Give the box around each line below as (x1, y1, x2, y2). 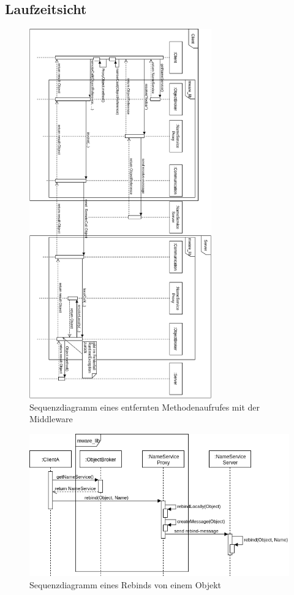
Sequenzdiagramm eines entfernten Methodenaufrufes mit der (29, 400, 260, 413)
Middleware (29, 412, 73, 425)
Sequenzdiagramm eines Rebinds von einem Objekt (29, 578, 222, 591)
